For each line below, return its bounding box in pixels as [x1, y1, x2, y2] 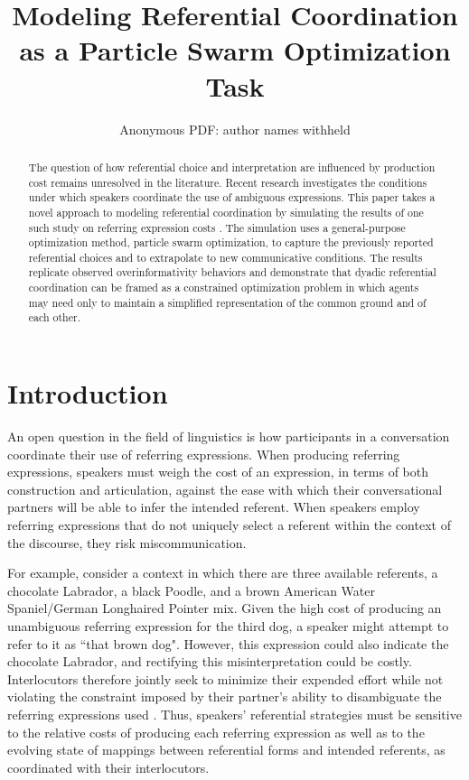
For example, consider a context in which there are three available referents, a [7, 563, 438, 582]
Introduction [7, 375, 168, 412]
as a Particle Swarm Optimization [19, 32, 451, 69]
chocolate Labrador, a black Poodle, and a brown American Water [7, 580, 375, 599]
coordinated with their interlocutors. [7, 757, 210, 776]
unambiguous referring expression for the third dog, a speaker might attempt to [7, 616, 449, 635]
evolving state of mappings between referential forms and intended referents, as [7, 740, 446, 759]
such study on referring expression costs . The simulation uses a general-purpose [28, 219, 406, 235]
